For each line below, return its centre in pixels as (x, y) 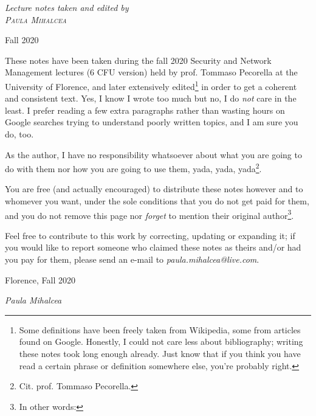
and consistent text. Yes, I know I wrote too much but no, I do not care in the (151, 98)
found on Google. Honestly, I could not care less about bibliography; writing (161, 341)
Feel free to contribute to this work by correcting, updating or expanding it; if (150, 235)
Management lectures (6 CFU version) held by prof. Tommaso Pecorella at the (151, 72)
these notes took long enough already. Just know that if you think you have (160, 354)
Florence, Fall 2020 (40, 279)
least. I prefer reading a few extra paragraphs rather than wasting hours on (145, 110)
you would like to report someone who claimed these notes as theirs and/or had (153, 247)
